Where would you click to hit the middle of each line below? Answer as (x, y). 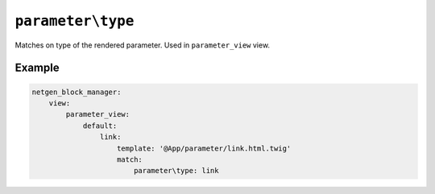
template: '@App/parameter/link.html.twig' (204, 148)
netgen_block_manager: (77, 92)
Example (37, 68)
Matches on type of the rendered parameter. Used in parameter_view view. (142, 45)
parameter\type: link (176, 171)
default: (100, 126)
